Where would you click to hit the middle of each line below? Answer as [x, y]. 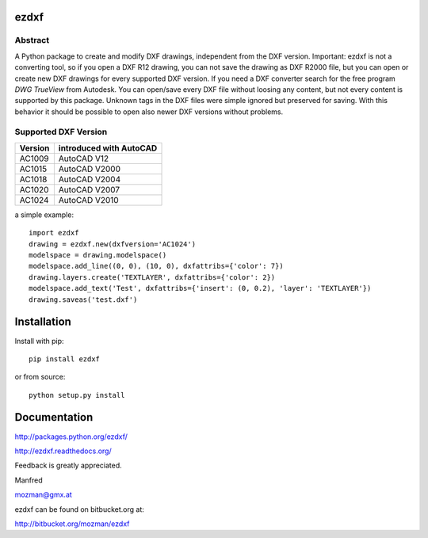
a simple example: [44, 215]
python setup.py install [77, 395]
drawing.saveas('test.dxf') [83, 300]
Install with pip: [39, 341]
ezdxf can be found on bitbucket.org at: [79, 509]
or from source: [40, 377]
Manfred [29, 480]
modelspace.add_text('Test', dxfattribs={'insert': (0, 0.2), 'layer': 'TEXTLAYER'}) [200, 288]
